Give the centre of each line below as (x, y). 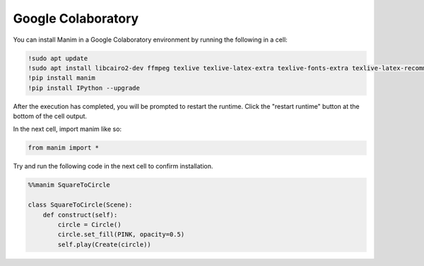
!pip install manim (61, 78)
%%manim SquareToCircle (69, 185)
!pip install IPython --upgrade (84, 88)
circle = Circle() (89, 224)
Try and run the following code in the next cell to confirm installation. (113, 166)
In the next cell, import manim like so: (67, 129)
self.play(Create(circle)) (104, 244)
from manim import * (63, 148)
